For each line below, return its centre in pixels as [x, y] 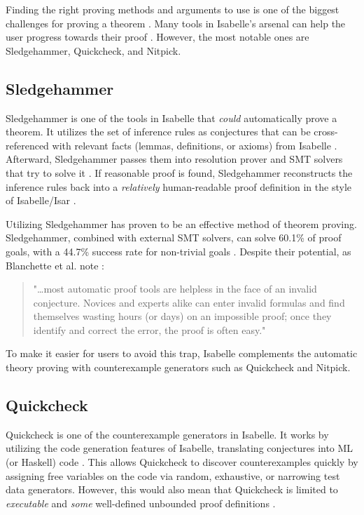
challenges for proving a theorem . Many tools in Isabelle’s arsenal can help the [176, 23]
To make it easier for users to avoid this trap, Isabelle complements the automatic [182, 353]
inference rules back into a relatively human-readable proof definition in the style [178, 186]
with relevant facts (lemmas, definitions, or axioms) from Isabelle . [195, 145]
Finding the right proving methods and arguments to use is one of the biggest [173, 9]
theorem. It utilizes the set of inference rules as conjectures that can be [158, 132]
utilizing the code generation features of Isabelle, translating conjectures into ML [180, 448]
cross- [326, 132]
